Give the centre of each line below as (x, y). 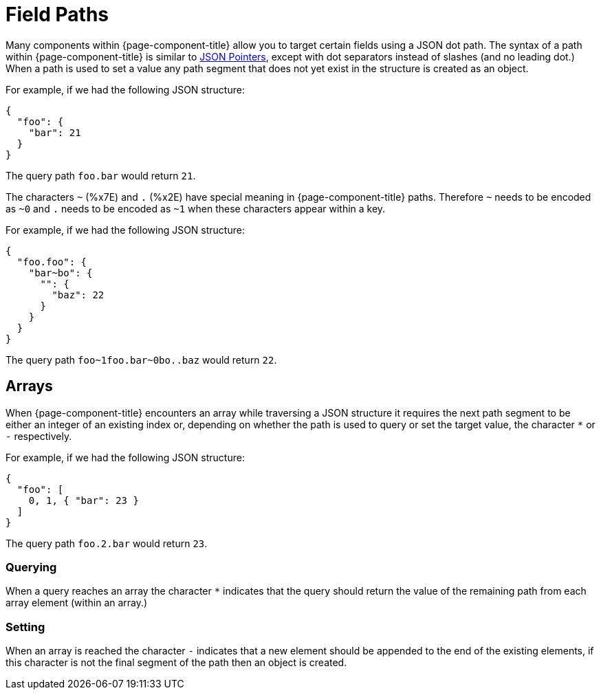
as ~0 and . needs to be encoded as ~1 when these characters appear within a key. (196, 208)
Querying (31, 567)
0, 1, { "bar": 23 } (84, 500)
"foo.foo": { (52, 262)
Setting (25, 627)
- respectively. (39, 436)
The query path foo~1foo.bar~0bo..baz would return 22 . (141, 360)
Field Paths (57, 14)
